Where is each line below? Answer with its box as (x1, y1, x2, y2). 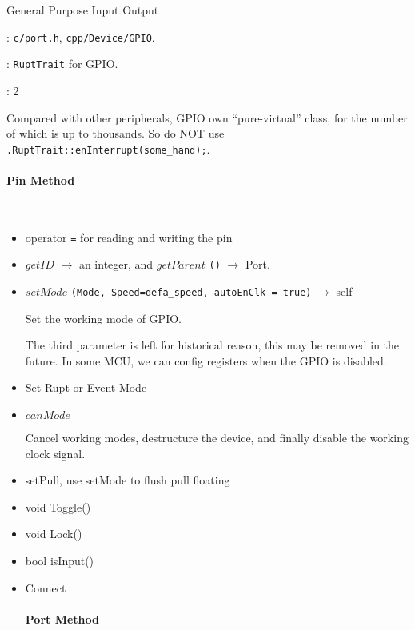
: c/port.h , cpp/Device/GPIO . (6, 28, 155, 45)
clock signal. (25, 445, 86, 461)
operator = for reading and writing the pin (25, 229, 233, 245)
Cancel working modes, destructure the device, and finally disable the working (25, 429, 409, 446)
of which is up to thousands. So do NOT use (6, 125, 225, 142)
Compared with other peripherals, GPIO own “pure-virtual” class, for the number (6, 109, 408, 126)
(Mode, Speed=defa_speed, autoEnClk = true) (70, 287, 312, 299)
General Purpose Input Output (6, 2, 159, 18)
